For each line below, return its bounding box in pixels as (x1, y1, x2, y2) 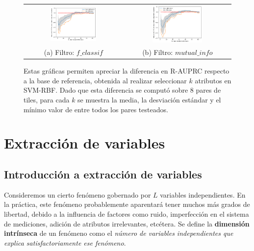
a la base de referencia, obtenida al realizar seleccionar (24, 75, 187, 85)
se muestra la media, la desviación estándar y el (77, 95, 221, 105)
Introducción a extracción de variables (4, 167, 202, 182)
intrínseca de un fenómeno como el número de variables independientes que (4, 228, 233, 238)
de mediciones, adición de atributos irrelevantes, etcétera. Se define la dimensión (4, 218, 250, 228)
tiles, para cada (24, 95, 70, 105)
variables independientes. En (160, 189, 246, 200)
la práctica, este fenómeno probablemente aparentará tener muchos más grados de (4, 199, 250, 209)
